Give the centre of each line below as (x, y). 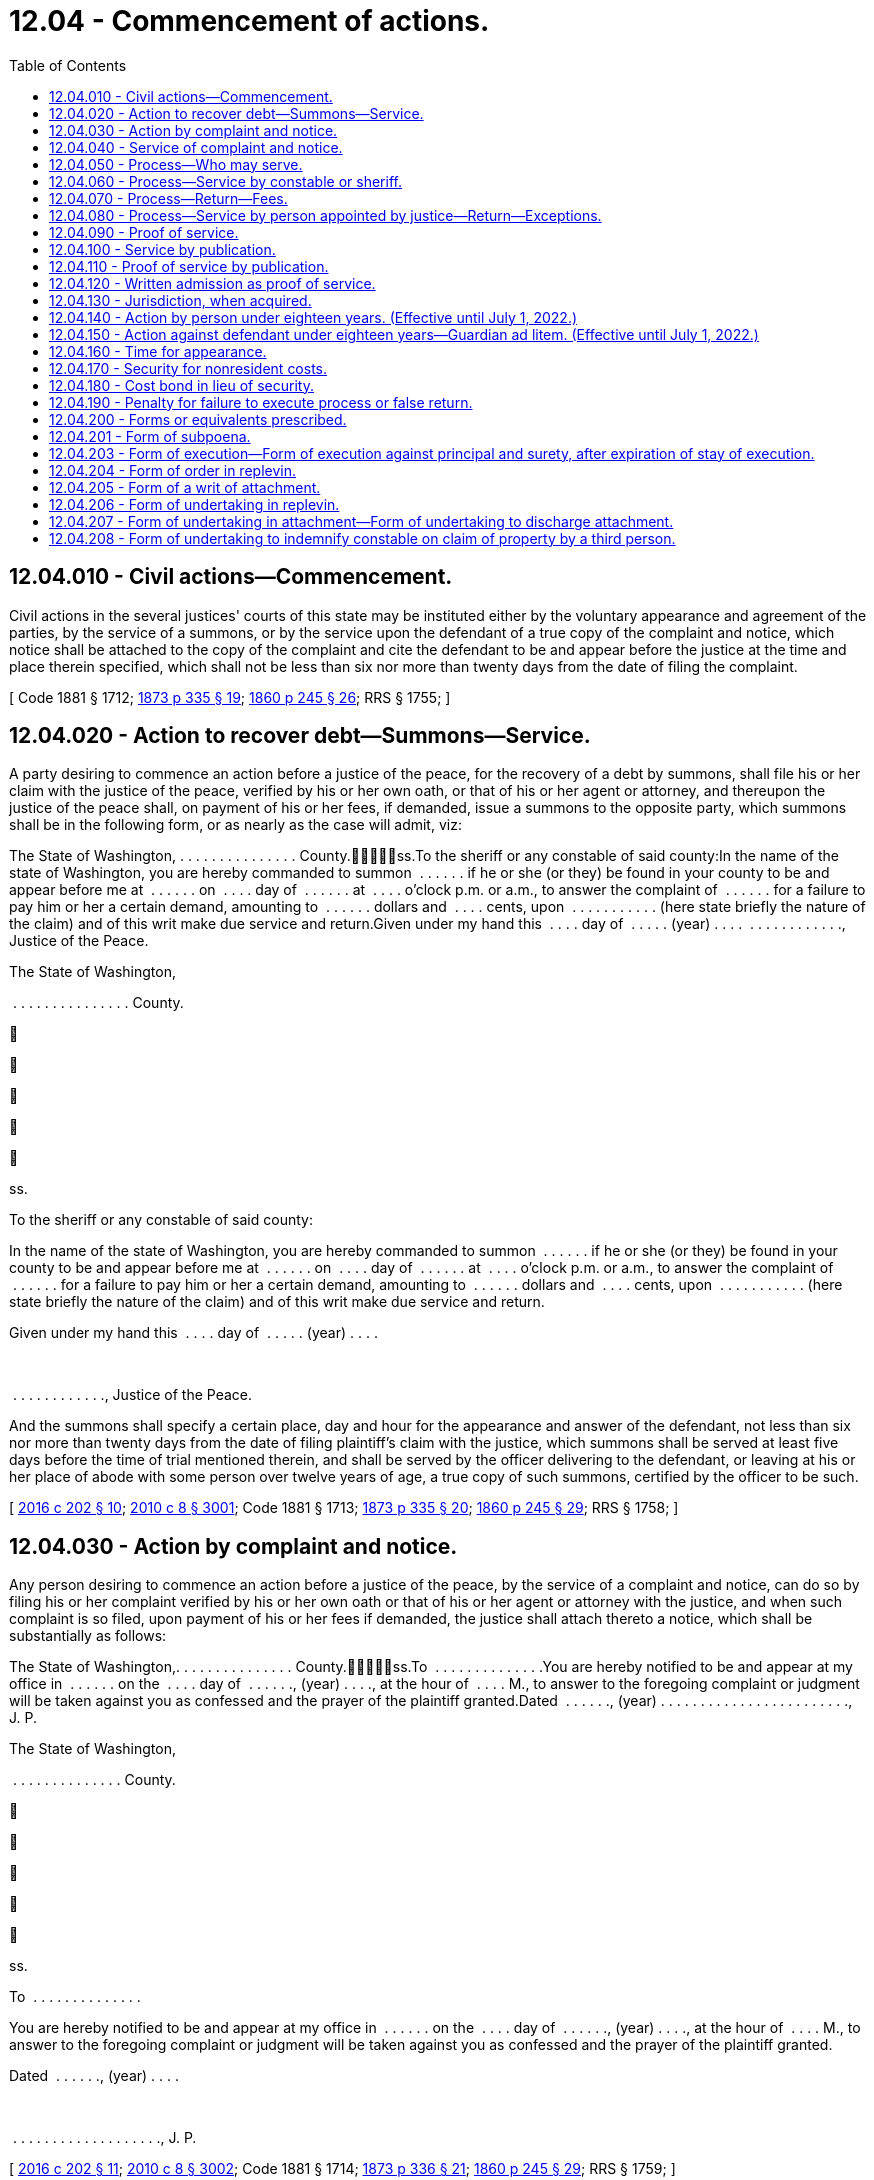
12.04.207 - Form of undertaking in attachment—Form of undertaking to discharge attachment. (361, 521)
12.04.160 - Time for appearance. (158, 351)
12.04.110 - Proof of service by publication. (189, 266)
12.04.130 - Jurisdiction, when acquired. (180, 300)
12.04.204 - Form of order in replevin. (172, 470)
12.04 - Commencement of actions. (249, 21)
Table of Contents (68, 65)
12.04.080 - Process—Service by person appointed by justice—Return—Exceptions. (325, 215)
